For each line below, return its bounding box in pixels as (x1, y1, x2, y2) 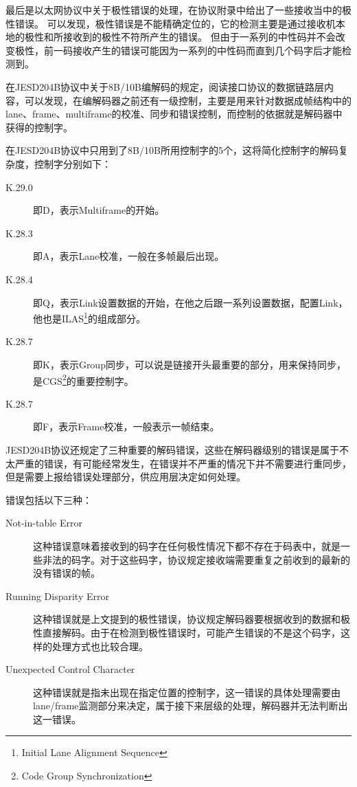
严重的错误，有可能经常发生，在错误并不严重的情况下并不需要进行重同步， (14, 456, 352, 470)
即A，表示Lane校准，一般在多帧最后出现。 (33, 249, 224, 263)
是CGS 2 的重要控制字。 (33, 371, 134, 388)
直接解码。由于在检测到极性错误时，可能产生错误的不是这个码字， (42, 625, 341, 639)
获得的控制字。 (5, 120, 73, 134)
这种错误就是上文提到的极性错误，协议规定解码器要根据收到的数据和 (33, 612, 341, 626)
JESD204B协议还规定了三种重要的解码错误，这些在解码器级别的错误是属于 (5, 442, 340, 456)
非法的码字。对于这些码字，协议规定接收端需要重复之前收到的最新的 (42, 552, 350, 566)
